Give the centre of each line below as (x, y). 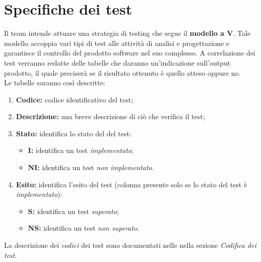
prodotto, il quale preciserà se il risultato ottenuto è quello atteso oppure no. (122, 72)
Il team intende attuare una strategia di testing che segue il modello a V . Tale (127, 33)
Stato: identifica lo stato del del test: (74, 133)
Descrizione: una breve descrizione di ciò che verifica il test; (110, 116)
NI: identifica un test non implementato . (91, 167)
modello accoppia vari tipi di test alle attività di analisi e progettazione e (117, 43)
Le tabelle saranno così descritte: (55, 83)
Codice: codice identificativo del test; (75, 99)
